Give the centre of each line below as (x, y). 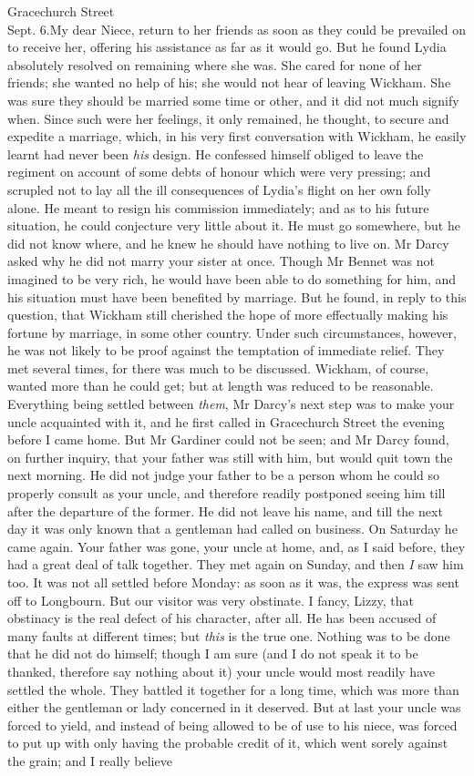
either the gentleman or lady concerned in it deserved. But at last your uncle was (234, 707)
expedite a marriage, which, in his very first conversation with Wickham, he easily (237, 136)
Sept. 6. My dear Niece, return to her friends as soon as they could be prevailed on (237, 29)
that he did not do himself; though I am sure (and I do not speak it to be (213, 653)
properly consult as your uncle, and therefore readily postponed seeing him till (227, 493)
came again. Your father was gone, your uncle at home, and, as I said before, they (237, 546)
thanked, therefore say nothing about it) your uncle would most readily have (221, 671)
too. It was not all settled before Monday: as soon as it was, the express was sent (233, 582)
